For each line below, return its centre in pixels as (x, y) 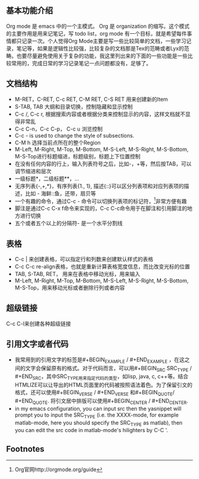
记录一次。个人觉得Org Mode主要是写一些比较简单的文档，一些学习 (104, 41)
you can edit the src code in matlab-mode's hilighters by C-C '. (92, 430)
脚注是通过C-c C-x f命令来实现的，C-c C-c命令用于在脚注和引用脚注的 (101, 208)
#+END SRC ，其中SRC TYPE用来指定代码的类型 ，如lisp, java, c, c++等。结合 (101, 377)
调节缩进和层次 (33, 171)
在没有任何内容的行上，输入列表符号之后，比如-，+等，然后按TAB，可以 (103, 164)
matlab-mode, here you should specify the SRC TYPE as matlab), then (98, 423)
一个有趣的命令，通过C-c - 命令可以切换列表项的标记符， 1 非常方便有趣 (101, 201)
